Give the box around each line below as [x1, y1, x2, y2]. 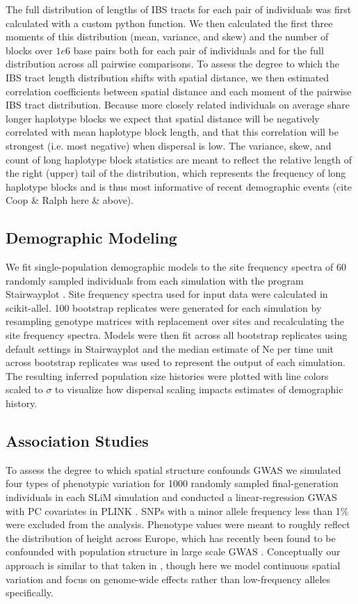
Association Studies [6, 430, 149, 452]
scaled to [6, 382, 43, 397]
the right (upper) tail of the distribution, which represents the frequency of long [6, 166, 346, 180]
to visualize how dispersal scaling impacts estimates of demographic [55, 382, 343, 397]
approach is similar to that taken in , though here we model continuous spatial [6, 558, 341, 572]
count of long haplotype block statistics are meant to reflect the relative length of [6, 152, 352, 166]
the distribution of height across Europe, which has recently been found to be [6, 530, 336, 545]
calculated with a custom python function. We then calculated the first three [6, 15, 333, 30]
